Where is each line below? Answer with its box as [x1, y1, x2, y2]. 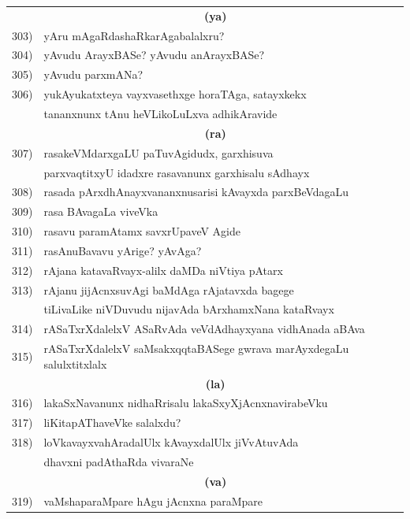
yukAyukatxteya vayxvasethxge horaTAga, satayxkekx [43, 86, 307, 102]
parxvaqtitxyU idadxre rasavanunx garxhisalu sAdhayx [43, 164, 310, 180]
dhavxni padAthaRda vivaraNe [43, 453, 194, 469]
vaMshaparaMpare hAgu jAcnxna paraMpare [43, 492, 263, 509]
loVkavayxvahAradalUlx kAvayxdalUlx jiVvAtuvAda [43, 434, 299, 450]
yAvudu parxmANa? [43, 66, 143, 83]
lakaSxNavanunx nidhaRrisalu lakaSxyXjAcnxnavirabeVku [43, 395, 328, 411]
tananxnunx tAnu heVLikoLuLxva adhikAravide [43, 105, 278, 121]
